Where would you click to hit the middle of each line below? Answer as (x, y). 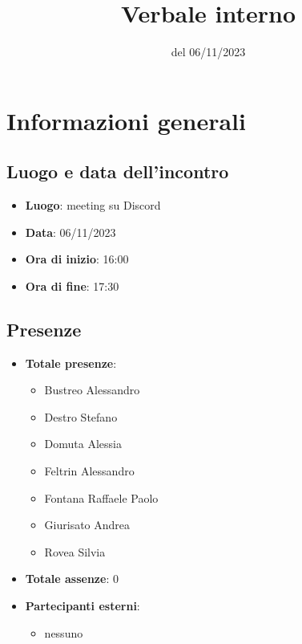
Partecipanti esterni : (83, 606)
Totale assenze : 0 (72, 579)
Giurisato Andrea (87, 525)
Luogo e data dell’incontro (118, 171)
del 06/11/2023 (208, 52)
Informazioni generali (126, 120)
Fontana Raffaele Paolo (101, 497)
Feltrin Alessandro (89, 471)
